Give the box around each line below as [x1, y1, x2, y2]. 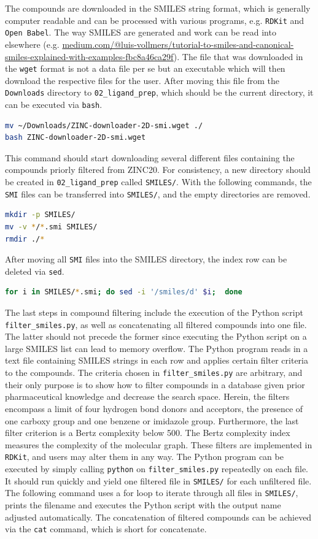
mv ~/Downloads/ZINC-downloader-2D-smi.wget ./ [5, 121, 203, 130]
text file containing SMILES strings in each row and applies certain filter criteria [5, 354, 308, 367]
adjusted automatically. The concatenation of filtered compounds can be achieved [5, 510, 312, 523]
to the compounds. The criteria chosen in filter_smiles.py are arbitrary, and [5, 366, 303, 379]
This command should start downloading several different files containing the [5, 151, 295, 164]
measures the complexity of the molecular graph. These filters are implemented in [5, 438, 312, 451]
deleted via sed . [5, 264, 64, 277]
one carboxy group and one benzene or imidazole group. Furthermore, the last [5, 414, 299, 427]
